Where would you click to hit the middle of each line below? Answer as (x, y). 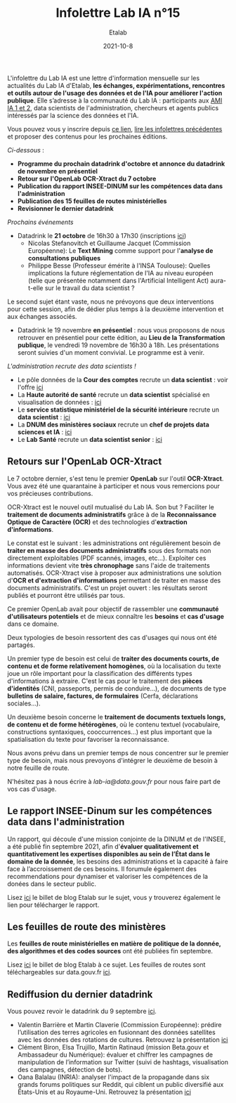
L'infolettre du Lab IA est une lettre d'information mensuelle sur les (104, 78)
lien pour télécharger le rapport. (53, 905)
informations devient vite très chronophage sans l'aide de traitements (109, 565)
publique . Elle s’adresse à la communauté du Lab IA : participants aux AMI (115, 100)
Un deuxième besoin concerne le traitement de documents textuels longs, (117, 717)
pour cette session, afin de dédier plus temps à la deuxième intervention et (116, 309)
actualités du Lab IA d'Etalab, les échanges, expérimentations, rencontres (116, 85)
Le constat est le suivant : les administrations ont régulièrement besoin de (114, 543)
